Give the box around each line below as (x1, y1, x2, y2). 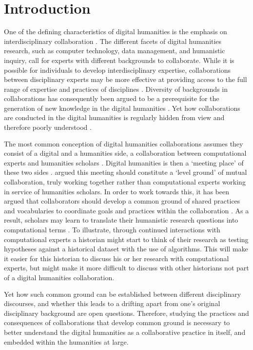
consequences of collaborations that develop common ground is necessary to (4, 317, 230, 328)
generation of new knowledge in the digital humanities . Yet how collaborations (4, 103, 240, 113)
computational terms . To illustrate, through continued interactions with (4, 225, 220, 234)
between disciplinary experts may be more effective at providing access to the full (4, 74, 247, 84)
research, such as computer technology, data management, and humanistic (4, 45, 225, 56)
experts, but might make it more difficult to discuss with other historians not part (4, 263, 249, 273)
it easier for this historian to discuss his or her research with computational (4, 253, 229, 263)
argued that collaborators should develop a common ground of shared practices (4, 196, 240, 206)
